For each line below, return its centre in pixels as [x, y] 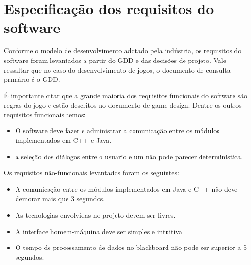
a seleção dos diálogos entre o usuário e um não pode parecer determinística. [129, 156]
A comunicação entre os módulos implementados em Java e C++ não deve [126, 189]
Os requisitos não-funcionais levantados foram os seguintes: [92, 173]
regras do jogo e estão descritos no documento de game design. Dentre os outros [123, 105]
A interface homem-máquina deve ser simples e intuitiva [99, 231]
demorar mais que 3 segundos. [60, 198]
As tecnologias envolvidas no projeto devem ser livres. [95, 215]
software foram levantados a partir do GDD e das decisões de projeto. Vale [115, 60]
